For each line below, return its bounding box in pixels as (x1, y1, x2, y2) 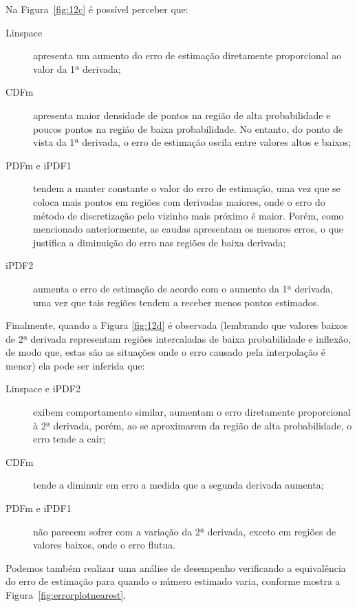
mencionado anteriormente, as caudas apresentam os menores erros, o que (33, 222, 343, 236)
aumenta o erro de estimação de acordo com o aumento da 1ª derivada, (33, 281, 334, 295)
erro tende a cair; (33, 432, 106, 446)
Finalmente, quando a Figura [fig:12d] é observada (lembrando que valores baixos (6, 318, 348, 332)
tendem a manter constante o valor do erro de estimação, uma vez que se (33, 181, 340, 195)
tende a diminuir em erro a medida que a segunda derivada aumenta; (33, 478, 324, 492)
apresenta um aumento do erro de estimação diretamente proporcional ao (33, 48, 342, 63)
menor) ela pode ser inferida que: (6, 358, 145, 372)
